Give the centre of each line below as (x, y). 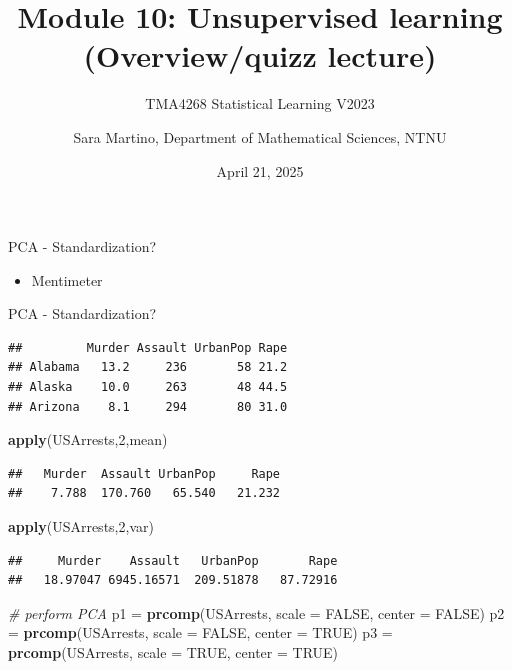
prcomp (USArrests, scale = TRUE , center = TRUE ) (173, 652)
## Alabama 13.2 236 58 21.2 (148, 367)
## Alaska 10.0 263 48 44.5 (148, 387)
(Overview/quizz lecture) (260, 55)
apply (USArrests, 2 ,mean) (88, 439)
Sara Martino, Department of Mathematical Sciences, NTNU (260, 136)
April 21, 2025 (260, 170)
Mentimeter (67, 279)
